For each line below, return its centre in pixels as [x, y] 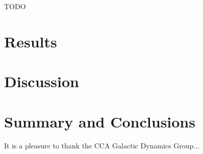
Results [31, 41]
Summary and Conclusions [100, 121]
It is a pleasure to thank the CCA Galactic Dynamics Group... [102, 146]
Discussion [42, 81]
